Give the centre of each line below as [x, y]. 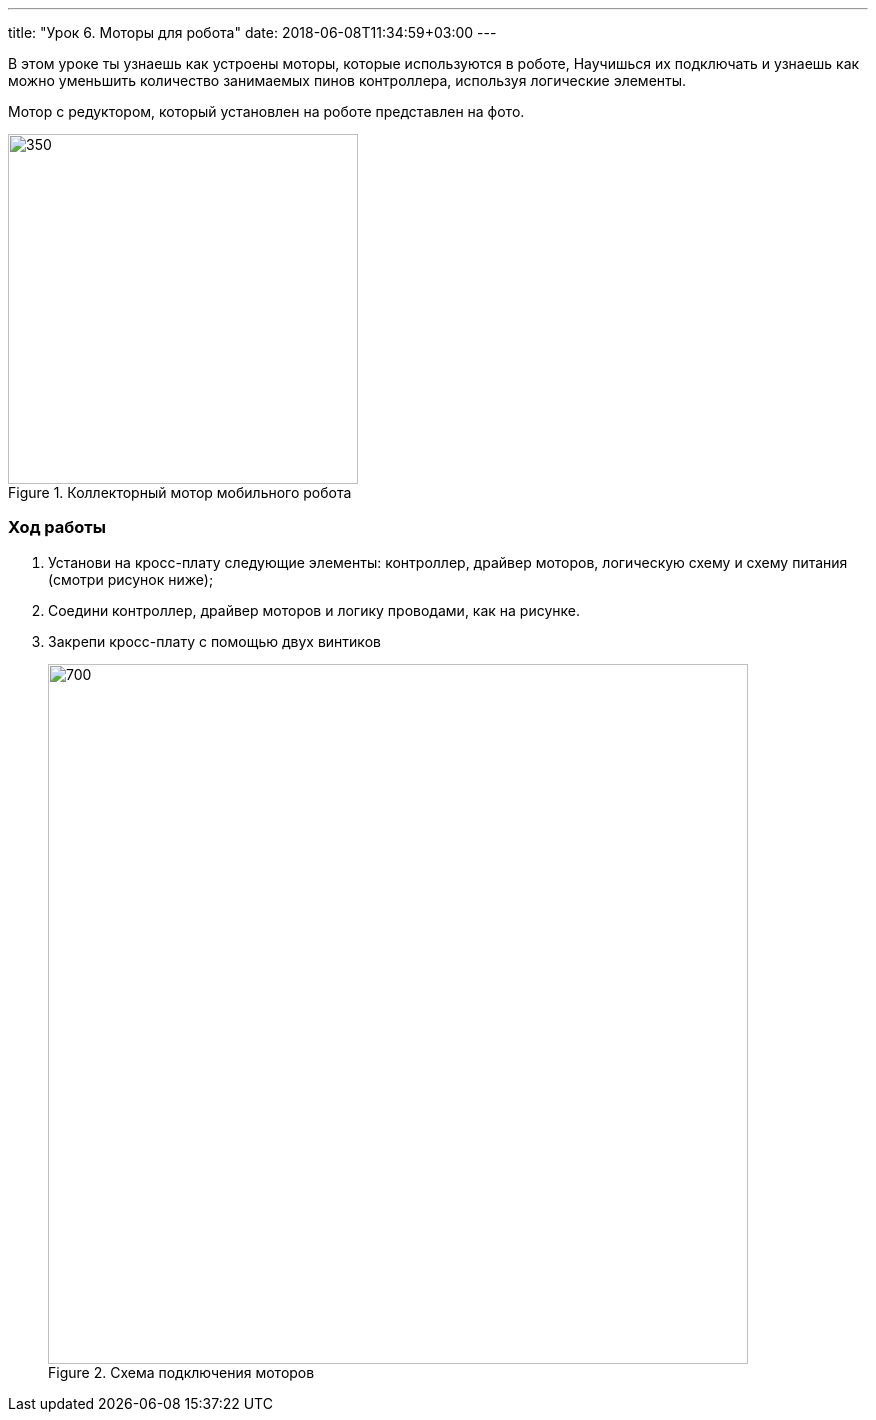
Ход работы [57, 527]
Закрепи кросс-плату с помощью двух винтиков [214, 641]
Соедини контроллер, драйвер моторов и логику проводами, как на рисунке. [314, 610]
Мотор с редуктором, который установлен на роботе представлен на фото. [266, 111]
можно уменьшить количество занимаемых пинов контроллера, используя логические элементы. [347, 80]
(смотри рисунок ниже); [131, 579]
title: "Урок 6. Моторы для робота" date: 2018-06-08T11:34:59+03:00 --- [252, 32]
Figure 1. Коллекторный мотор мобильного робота [180, 492]
